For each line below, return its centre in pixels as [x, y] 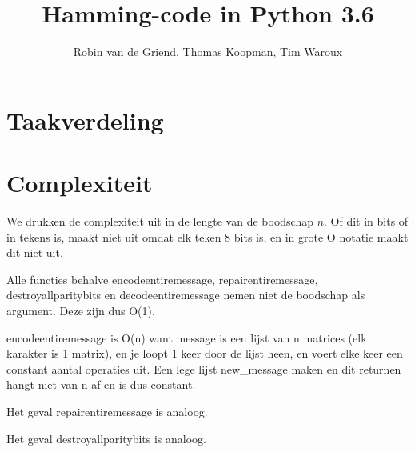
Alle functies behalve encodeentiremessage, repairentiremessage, [162, 279]
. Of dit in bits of [366, 221]
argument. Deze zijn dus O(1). [81, 310]
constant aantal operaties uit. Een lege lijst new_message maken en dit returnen [204, 368]
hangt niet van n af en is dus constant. [101, 384]
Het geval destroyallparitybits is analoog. [106, 438]
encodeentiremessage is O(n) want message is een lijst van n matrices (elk [187, 337]
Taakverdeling [85, 120]
